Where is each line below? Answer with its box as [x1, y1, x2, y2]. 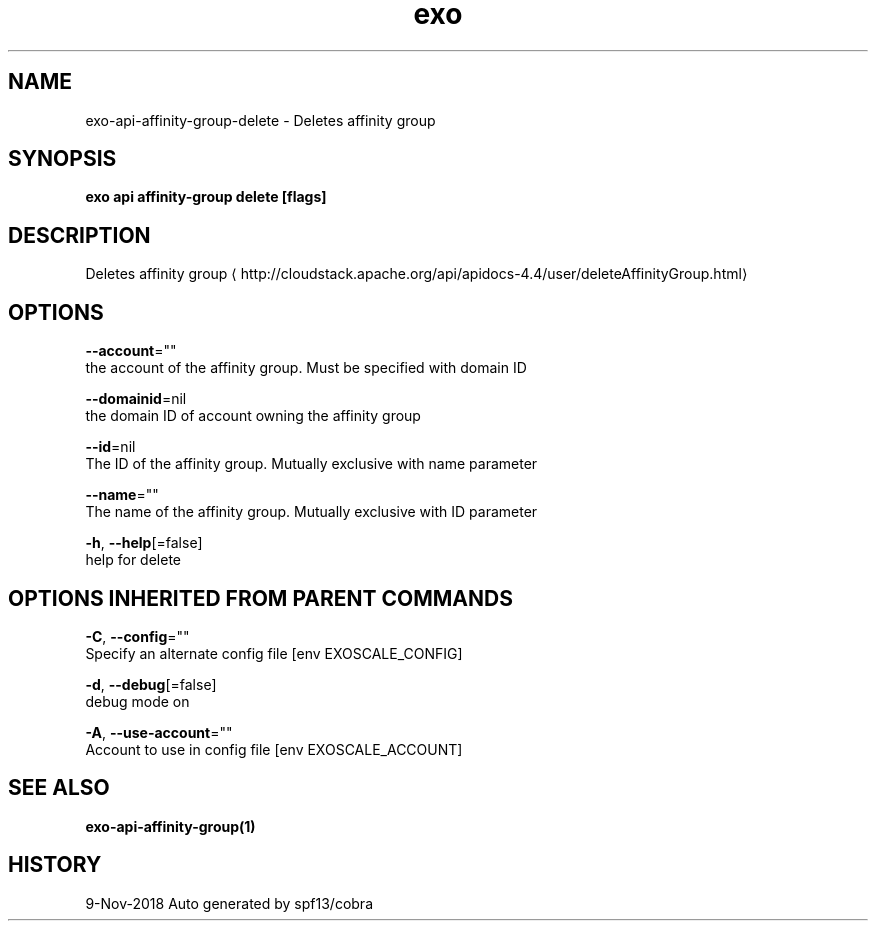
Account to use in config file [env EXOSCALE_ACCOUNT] [85, 740, 463, 758]
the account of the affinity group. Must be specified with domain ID [85, 359, 527, 377]
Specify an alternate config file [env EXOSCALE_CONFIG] [85, 644, 463, 662]
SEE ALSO [8, 775, 110, 801]
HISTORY [8, 852, 102, 878]
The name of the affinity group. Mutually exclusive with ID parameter [85, 503, 538, 521]
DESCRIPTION [8, 222, 151, 248]
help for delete [85, 551, 181, 569]
